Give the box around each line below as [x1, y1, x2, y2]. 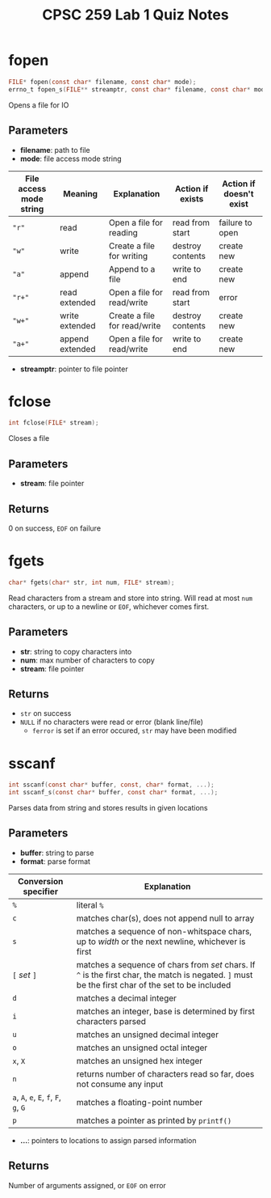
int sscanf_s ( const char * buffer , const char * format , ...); [8, 789, 219, 797]
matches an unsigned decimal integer [76, 1029, 219, 1040]
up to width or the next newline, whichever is [76, 936, 246, 947]
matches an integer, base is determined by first [76, 1005, 256, 1017]
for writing [108, 250, 148, 261]
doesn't [223, 188, 254, 199]
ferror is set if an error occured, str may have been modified [31, 726, 237, 735]
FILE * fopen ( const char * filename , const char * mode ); [8, 78, 197, 86]
